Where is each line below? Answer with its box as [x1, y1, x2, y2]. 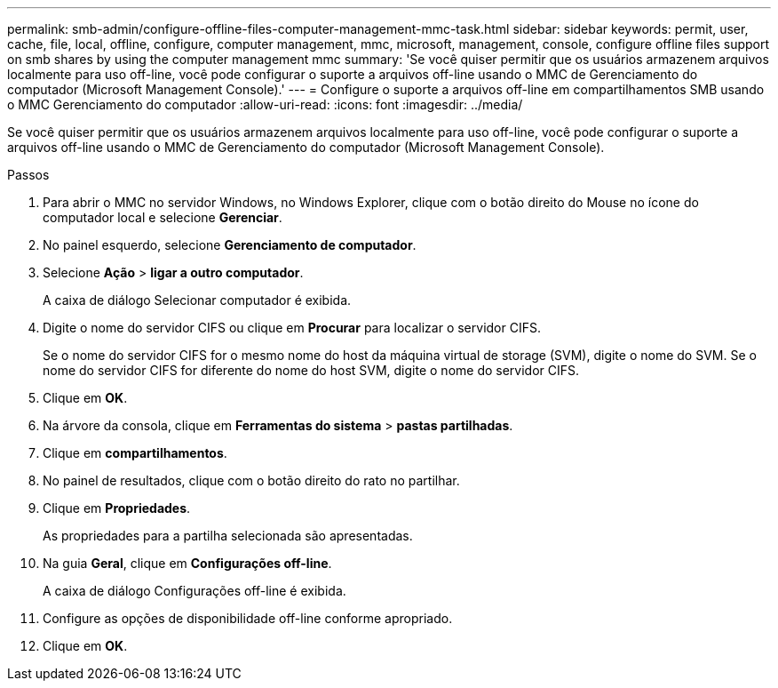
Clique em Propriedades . [43, 500, 191, 516]
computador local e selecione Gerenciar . [43, 210, 282, 225]
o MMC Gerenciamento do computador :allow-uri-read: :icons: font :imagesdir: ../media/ [7, 97, 523, 112]
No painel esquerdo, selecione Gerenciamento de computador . [43, 237, 417, 252]
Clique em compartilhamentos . [43, 445, 227, 460]
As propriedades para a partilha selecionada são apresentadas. [43, 528, 413, 543]
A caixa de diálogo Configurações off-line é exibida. [43, 583, 346, 598]
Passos [7, 167, 50, 182]
